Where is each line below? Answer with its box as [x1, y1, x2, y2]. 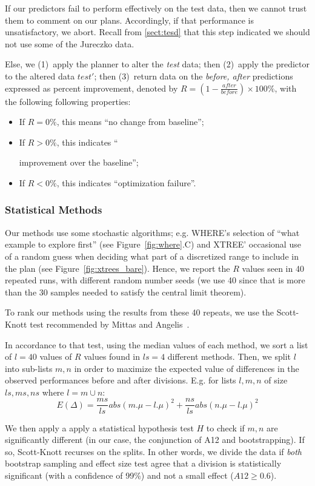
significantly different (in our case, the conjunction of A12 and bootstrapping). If [5, 433, 305, 446]
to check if [206, 421, 245, 434]
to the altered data [5, 69, 75, 82]
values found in [84, 350, 141, 363]
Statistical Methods [5, 202, 102, 217]
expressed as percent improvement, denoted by [5, 81, 178, 94]
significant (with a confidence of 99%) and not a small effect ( [5, 468, 234, 481]
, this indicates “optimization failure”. [56, 176, 196, 189]
